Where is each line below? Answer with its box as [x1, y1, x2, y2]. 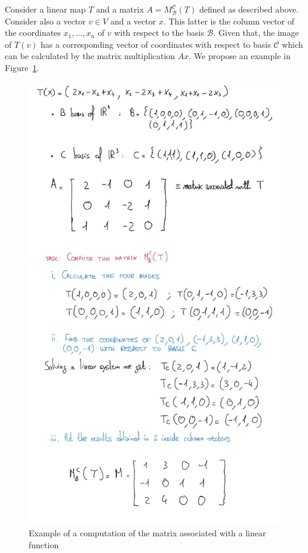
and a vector [110, 14, 156, 27]
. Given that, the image [213, 26, 299, 39]
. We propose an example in [189, 50, 291, 62]
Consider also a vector [5, 14, 86, 27]
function [29, 538, 59, 551]
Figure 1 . [5, 61, 39, 73]
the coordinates [5, 26, 61, 39]
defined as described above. [199, 3, 299, 15]
